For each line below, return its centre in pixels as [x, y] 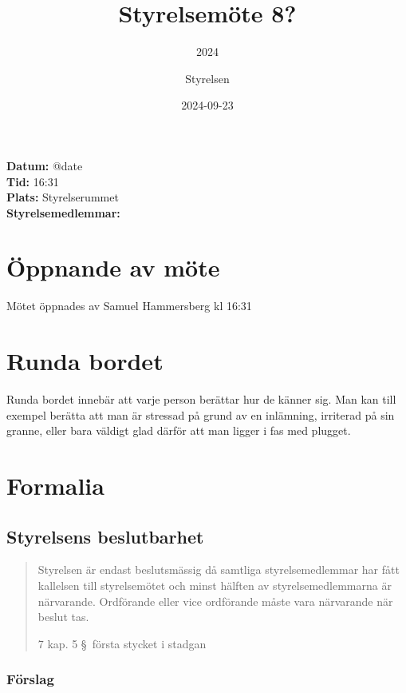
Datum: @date [45, 165]
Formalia [55, 486]
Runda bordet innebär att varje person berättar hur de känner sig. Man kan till [201, 399]
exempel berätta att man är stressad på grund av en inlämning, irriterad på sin [201, 414]
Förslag [30, 679]
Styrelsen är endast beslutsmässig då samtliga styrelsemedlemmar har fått [219, 570]
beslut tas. [63, 617]
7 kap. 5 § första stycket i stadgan [122, 643]
